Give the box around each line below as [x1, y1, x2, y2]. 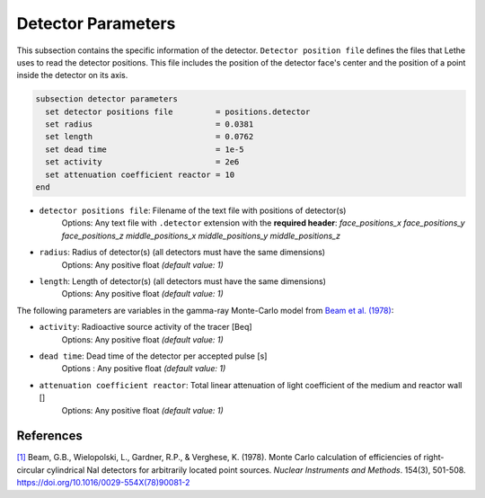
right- [423, 452, 445, 463]
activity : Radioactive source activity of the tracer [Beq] [39, 322, 252, 333]
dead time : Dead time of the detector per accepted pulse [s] [39, 351, 268, 361]
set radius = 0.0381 [45, 120, 254, 129]
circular [16, 464, 45, 476]
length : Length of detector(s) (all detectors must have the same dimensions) [39, 275, 327, 287]
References [16, 428, 83, 444]
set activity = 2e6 [45, 157, 240, 167]
